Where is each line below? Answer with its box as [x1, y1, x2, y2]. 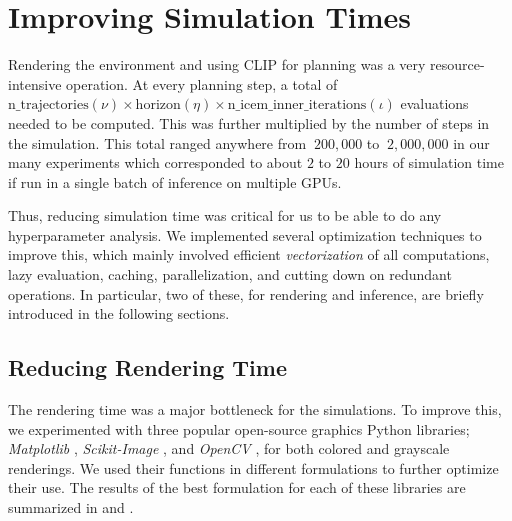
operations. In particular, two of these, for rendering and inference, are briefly [8, 283, 484, 304]
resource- [430, 54, 485, 75]
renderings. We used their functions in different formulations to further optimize [8, 457, 499, 478]
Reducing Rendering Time [8, 352, 287, 383]
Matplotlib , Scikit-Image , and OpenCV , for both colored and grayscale [8, 438, 450, 459]
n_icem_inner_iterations [227, 98, 367, 113]
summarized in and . [8, 497, 134, 518]
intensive [8, 73, 62, 94]
